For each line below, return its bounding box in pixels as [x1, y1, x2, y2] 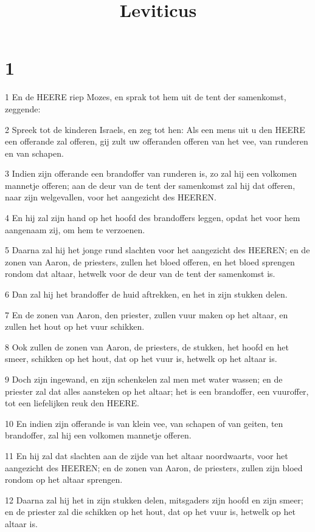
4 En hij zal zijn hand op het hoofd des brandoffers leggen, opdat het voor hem [5, 211, 300, 224]
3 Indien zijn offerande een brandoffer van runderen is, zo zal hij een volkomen [5, 167, 297, 180]
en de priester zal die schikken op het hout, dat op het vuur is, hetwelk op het [5, 505, 296, 518]
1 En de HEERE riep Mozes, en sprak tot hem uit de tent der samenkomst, [5, 90, 286, 103]
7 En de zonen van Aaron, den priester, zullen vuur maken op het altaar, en [5, 308, 288, 321]
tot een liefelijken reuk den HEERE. [5, 397, 139, 409]
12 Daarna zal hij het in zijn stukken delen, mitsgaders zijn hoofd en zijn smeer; [5, 493, 303, 506]
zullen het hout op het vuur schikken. [5, 320, 145, 333]
